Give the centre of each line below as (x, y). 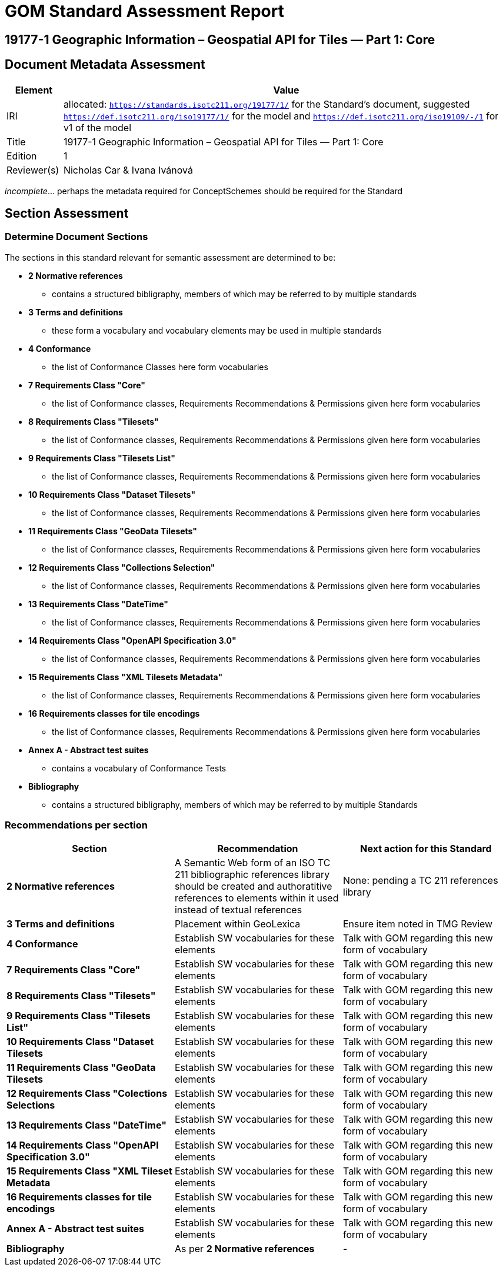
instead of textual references (238, 909)
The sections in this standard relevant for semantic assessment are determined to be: (170, 257)
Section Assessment (67, 214)
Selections (31, 1105)
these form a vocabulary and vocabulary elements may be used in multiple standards (217, 330)
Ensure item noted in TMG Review (418, 924)
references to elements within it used (257, 898)
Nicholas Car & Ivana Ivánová (128, 170)
